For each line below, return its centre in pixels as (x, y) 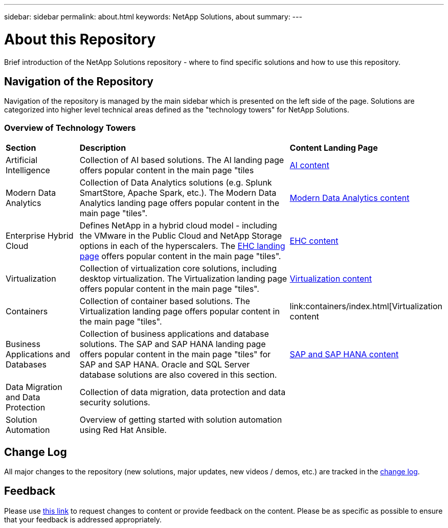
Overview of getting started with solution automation (181, 420)
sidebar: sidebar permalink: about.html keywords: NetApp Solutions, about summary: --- (153, 17)
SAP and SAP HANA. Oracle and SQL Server (165, 365)
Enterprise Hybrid (40, 236)
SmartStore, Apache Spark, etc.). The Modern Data (178, 193)
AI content (309, 165)
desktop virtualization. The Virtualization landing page (183, 279)
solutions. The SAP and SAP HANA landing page (173, 344)
